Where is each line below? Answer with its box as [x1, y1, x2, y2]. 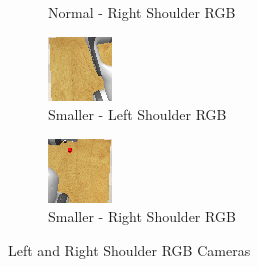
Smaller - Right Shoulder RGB [48, 206, 236, 227]
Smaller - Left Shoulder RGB [48, 104, 227, 125]
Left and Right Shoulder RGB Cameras [8, 239, 251, 260]
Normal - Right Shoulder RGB [48, 2, 236, 22]
